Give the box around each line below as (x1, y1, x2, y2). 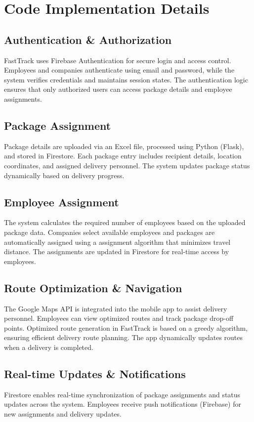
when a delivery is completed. (4, 342, 93, 352)
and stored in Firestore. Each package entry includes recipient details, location (4, 151, 242, 161)
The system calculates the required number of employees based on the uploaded (4, 217, 246, 228)
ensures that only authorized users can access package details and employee (4, 84, 232, 94)
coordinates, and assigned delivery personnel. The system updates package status (4, 160, 250, 170)
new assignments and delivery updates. (4, 408, 122, 419)
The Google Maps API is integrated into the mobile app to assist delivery (4, 303, 227, 313)
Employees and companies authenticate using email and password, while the (4, 65, 235, 75)
